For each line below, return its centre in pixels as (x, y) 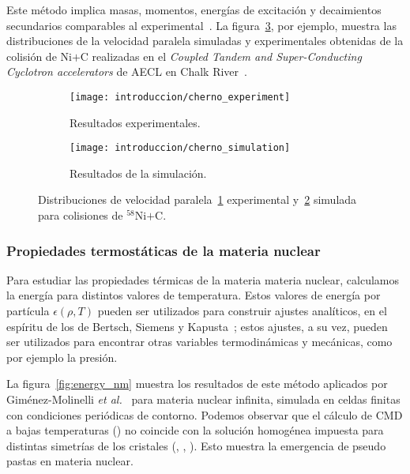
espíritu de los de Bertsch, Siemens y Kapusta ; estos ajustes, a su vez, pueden (197, 326)
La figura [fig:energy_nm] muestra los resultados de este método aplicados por (197, 384)
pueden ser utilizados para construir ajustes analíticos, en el (242, 311)
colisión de (32, 56)
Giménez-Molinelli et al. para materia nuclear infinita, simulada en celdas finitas (203, 399)
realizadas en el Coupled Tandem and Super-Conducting (227, 56)
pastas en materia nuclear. (70, 461)
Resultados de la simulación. (138, 173)
